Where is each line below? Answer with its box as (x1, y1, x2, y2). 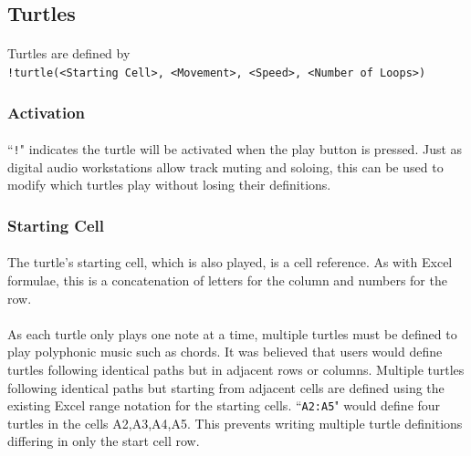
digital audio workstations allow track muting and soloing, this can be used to (7, 157, 444, 176)
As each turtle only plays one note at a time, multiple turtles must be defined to (7, 324, 457, 343)
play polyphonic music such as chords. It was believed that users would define (7, 342, 443, 361)
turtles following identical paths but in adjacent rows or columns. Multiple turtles (7, 359, 465, 378)
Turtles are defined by (7, 44, 131, 63)
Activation (7, 100, 86, 123)
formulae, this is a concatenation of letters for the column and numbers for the (7, 270, 447, 289)
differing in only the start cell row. (7, 431, 200, 451)
